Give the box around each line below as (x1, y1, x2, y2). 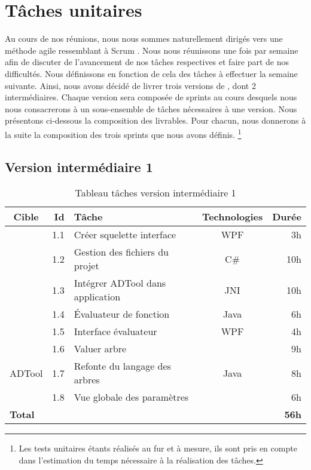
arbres (74, 373, 100, 387)
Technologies (202, 210, 263, 224)
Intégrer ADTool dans (74, 276, 166, 290)
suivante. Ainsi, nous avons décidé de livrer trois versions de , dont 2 (5, 79, 256, 91)
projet (74, 259, 99, 273)
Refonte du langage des (74, 359, 171, 373)
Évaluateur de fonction (74, 307, 170, 321)
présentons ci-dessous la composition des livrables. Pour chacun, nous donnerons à (5, 114, 306, 127)
